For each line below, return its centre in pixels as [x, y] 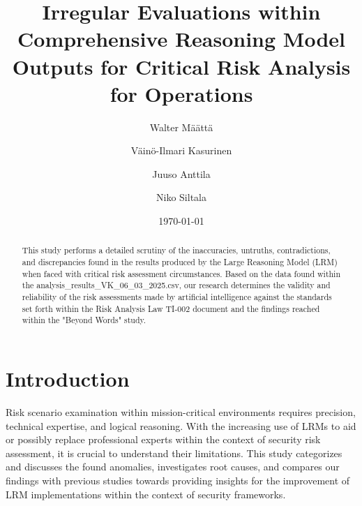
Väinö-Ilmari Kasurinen [181, 150]
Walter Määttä [181, 127]
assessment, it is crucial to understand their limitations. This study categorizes [174, 453]
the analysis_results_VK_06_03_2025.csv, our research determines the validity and [176, 285]
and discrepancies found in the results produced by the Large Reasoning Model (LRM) [180, 262]
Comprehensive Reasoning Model [181, 39]
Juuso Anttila [181, 173]
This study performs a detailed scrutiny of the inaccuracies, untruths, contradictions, [176, 250]
